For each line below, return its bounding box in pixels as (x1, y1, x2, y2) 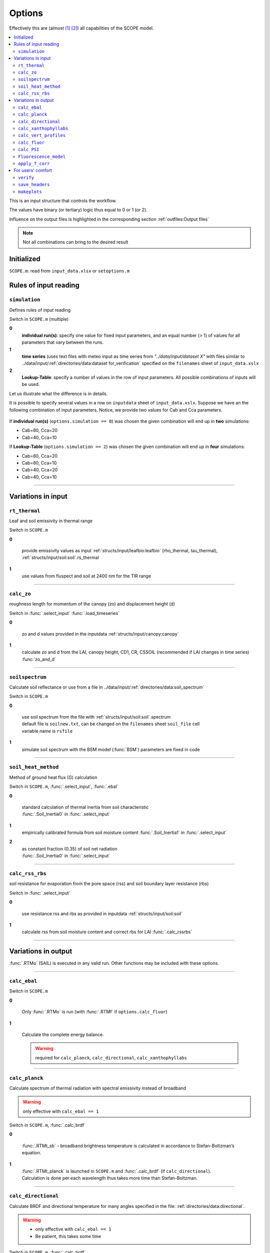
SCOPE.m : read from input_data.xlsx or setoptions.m (9, 268, 130, 274)
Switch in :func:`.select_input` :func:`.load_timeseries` (9, 610, 120, 616)
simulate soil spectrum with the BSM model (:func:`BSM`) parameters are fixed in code (21, 746, 200, 752)
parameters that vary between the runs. (21, 339, 103, 345)
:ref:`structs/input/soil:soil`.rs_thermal (21, 554, 99, 561)
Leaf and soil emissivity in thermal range (9, 518, 92, 524)
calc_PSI (18, 147, 39, 152)
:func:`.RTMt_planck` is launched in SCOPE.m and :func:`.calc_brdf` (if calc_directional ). (21, 1168, 211, 1174)
